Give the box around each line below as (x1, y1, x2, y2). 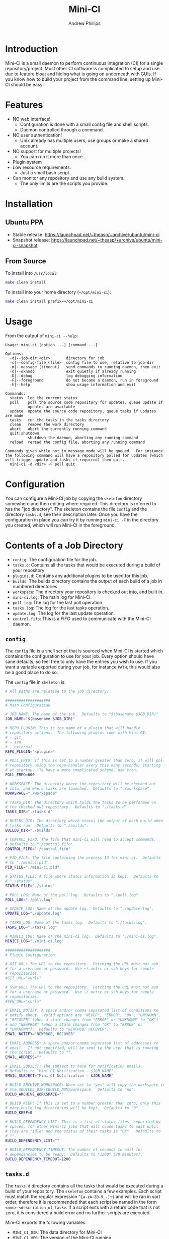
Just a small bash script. (20, 169, 71, 175)
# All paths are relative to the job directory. (5, 689, 109, 694)
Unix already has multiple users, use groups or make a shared (20, 137, 148, 144)
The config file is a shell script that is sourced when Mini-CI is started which (5, 648, 163, 654)
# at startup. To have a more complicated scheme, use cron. (5, 768, 138, 773)
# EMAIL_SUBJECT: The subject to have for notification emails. (5, 1064, 143, 1069)
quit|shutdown (10, 431, 39, 436)
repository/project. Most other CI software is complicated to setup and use (5, 65, 160, 71)
